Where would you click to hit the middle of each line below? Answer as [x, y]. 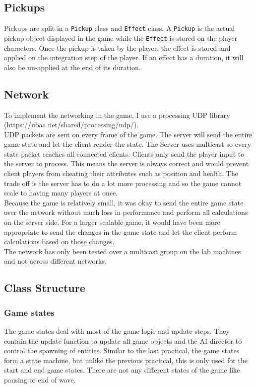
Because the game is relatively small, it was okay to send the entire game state [124, 202]
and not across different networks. [55, 261]
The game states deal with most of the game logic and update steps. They [117, 331]
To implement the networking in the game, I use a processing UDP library [117, 115]
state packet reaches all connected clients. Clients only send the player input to [124, 153]
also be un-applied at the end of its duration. [72, 67]
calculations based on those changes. [59, 242]
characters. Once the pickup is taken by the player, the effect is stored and [117, 48]
